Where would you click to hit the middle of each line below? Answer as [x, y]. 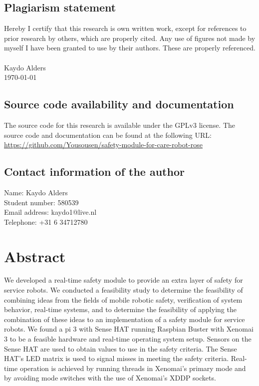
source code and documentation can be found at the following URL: [108, 135]
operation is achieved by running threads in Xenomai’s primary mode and [133, 368]
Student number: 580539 [41, 202]
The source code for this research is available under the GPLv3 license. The [120, 125]
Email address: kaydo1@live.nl [50, 212]
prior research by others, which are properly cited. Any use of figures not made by [130, 38]
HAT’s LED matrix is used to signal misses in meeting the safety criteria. [117, 358]
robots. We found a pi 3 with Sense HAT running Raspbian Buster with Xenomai [129, 329]
